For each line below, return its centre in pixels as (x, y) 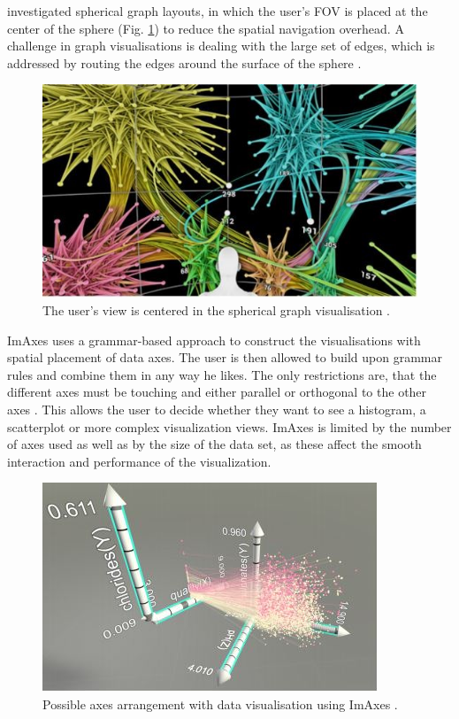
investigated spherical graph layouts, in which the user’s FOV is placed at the (218, 11)
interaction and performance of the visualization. (139, 461)
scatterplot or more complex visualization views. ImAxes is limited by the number (229, 426)
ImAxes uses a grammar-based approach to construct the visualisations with (214, 340)
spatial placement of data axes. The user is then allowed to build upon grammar (225, 357)
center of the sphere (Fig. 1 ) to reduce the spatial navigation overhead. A (206, 28)
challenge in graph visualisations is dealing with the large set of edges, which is (221, 46)
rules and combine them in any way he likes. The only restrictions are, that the (222, 374)
